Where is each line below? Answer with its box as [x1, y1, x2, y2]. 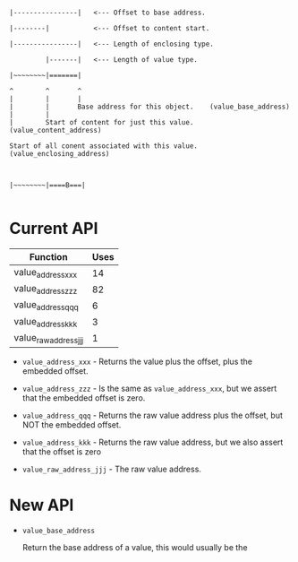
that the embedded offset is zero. [21, 392, 146, 403]
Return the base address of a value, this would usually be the [21, 541, 248, 552]
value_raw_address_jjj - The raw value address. [21, 463, 201, 474]
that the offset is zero [21, 445, 101, 457]
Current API [9, 219, 98, 238]
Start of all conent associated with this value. [9, 142, 199, 151]
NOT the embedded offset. [21, 419, 122, 430]
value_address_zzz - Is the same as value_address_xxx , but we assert [21, 383, 277, 393]
